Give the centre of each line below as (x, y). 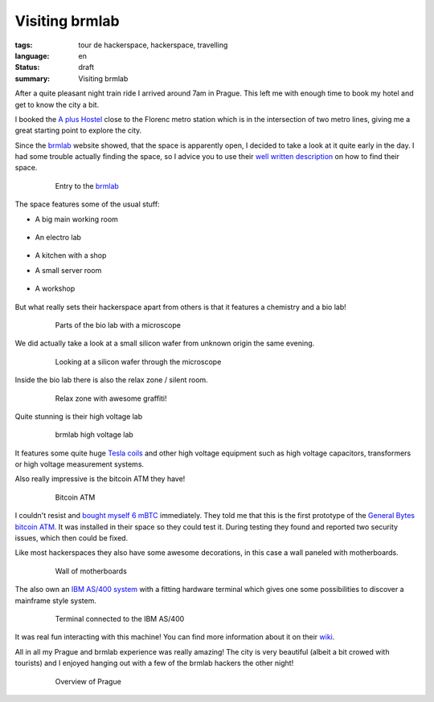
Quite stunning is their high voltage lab (79, 416)
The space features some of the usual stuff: (87, 204)
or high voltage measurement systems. (80, 464)
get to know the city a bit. (57, 104)
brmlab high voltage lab (94, 435)
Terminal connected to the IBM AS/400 (120, 619)
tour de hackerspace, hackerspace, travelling (153, 45)
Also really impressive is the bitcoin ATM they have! (100, 479)
